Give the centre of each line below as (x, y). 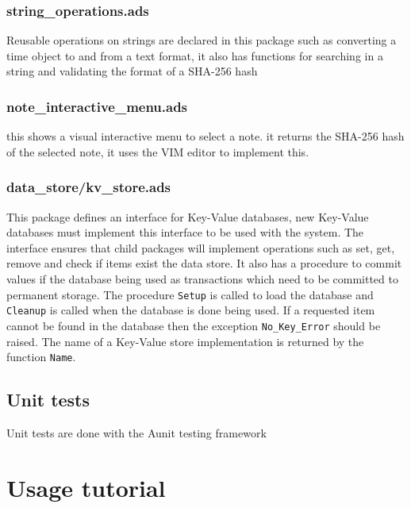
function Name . (41, 357)
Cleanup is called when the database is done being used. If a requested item (191, 310)
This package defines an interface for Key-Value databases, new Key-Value (188, 216)
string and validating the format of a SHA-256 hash (132, 71)
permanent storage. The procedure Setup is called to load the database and (190, 294)
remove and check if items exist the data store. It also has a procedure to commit (204, 263)
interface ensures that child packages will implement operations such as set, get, (201, 247)
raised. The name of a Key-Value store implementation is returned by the (185, 341)
